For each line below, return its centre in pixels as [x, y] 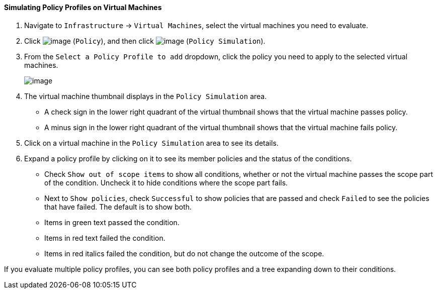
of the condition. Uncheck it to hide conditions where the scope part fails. [166, 182]
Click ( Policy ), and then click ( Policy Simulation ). [145, 41]
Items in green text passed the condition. [112, 222]
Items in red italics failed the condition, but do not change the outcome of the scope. [184, 253]
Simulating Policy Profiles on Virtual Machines [83, 7]
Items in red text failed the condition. [105, 238]
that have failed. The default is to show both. [118, 207]
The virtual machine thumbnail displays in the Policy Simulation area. [146, 96]
